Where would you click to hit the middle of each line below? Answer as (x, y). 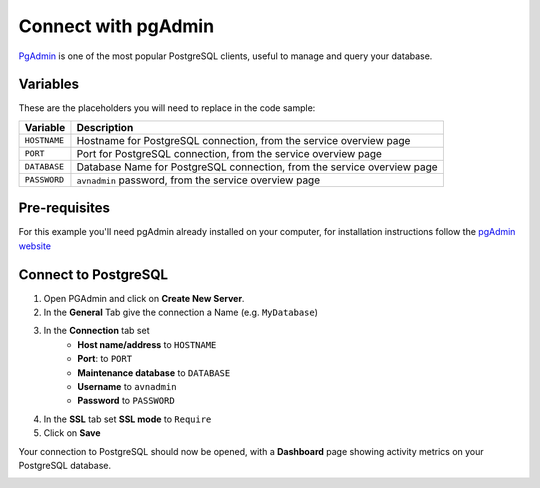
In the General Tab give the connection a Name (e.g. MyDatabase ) (181, 312)
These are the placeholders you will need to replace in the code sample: (167, 108)
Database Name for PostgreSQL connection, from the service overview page (257, 167)
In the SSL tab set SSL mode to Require (127, 419)
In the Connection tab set (96, 331)
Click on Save (72, 433)
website (35, 246)
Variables (49, 84)
